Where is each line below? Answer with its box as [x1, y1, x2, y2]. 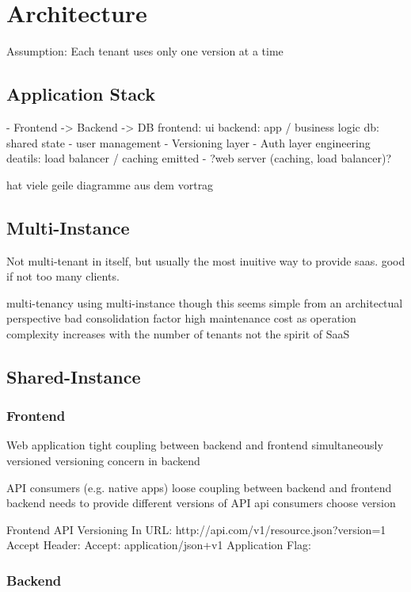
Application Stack [6, 82, 155, 106]
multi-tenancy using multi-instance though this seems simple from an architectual [6, 294, 403, 311]
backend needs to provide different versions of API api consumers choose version [6, 495, 396, 511]
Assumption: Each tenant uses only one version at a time [6, 43, 284, 59]
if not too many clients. [6, 268, 120, 285]
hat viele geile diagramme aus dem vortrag [6, 176, 214, 193]
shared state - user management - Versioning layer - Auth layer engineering [6, 134, 371, 151]
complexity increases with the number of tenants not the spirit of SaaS [6, 325, 350, 342]
